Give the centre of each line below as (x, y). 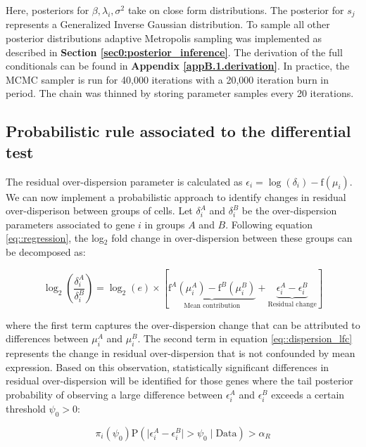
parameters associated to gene (70, 224)
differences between (47, 338)
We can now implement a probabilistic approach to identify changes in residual (176, 196)
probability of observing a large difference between (114, 394)
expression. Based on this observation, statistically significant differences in (168, 367)
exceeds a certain (308, 394)
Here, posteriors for (48, 10)
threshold (26, 409)
